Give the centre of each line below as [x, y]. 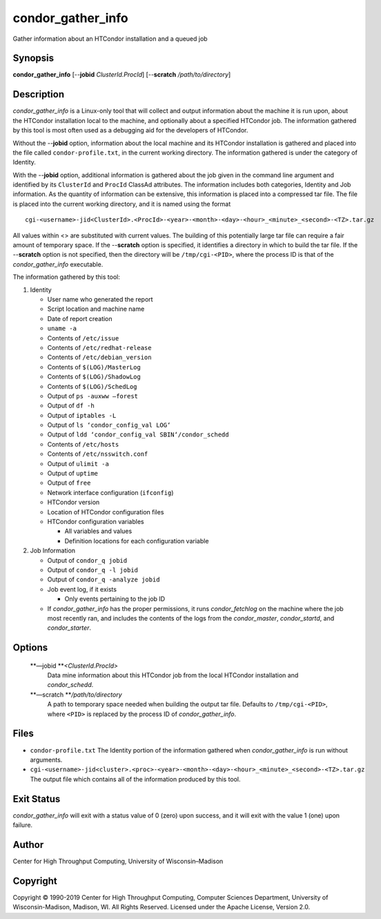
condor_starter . [69, 628]
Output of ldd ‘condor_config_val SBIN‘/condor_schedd [138, 434]
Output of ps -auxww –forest [92, 396]
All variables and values [98, 531]
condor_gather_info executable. [58, 264]
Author [28, 845]
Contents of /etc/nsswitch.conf [98, 454]
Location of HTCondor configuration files [106, 512]
